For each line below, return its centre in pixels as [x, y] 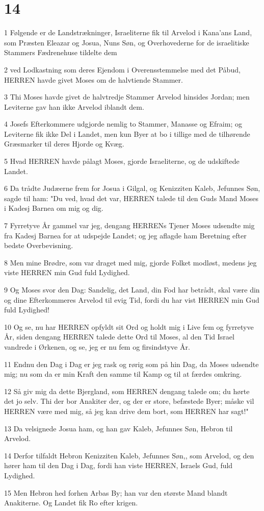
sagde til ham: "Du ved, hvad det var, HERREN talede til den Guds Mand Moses [131, 198]
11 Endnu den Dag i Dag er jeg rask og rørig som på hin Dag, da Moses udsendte [131, 364]
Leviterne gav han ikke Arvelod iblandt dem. [74, 106]
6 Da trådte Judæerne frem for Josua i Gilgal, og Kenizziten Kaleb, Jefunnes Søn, [132, 188]
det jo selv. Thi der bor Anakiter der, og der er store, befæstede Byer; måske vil [129, 401]
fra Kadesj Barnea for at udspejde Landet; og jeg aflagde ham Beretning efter [125, 235]
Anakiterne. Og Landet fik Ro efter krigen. [71, 503]
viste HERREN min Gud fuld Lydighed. [67, 272]
